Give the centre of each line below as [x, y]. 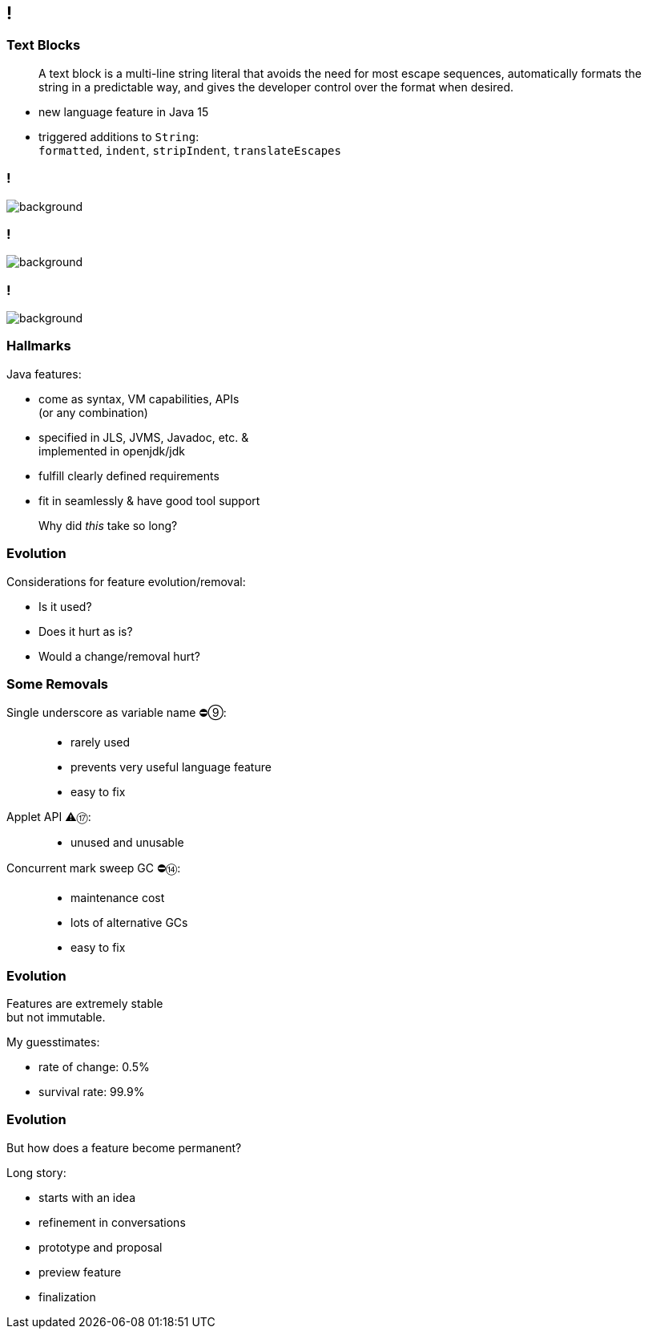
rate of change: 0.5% [94, 1067]
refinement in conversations [112, 1222]
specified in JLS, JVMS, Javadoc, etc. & [144, 437]
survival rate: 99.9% [92, 1092]
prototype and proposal [101, 1247]
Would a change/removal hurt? [120, 656]
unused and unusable [127, 843]
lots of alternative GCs [129, 923]
